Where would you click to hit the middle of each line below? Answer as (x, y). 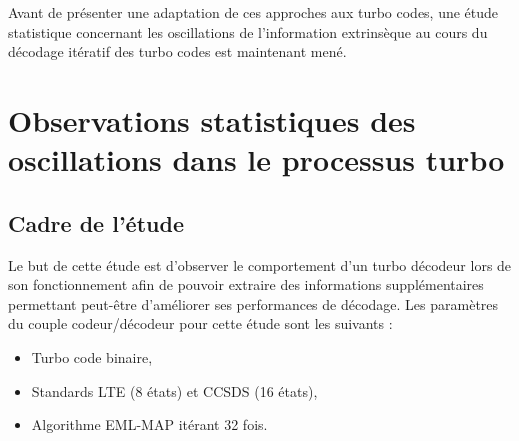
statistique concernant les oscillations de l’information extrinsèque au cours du (248, 31)
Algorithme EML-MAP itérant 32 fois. (149, 424)
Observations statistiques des (212, 119)
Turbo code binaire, (92, 356)
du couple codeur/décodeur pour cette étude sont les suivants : (200, 323)
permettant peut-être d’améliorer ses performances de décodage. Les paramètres (253, 303)
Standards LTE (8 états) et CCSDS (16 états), (174, 390)
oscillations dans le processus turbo (256, 159)
